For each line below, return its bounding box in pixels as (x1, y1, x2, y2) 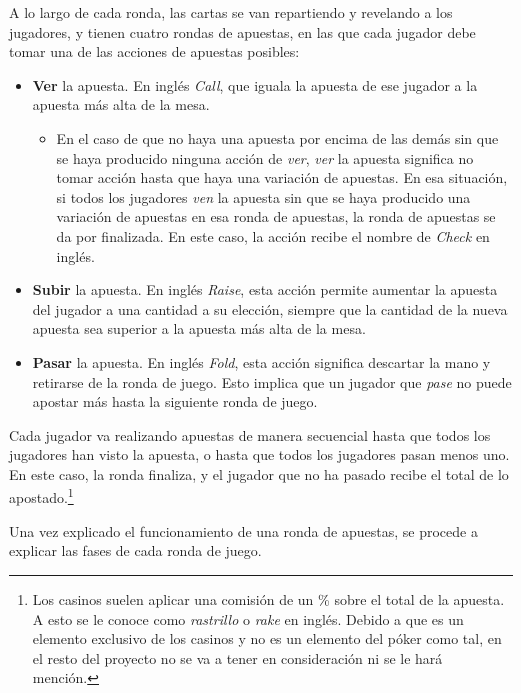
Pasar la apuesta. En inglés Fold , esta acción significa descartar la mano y (32, 351, 491, 372)
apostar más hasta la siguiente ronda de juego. (32, 391, 318, 412)
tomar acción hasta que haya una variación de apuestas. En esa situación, (56, 167, 508, 188)
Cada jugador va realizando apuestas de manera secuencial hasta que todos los (9, 424, 491, 445)
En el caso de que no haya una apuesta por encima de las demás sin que (56, 127, 499, 148)
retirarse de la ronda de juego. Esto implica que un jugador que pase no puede (32, 371, 512, 392)
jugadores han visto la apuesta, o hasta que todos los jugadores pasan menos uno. (9, 444, 510, 465)
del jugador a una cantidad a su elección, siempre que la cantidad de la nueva (32, 298, 508, 319)
